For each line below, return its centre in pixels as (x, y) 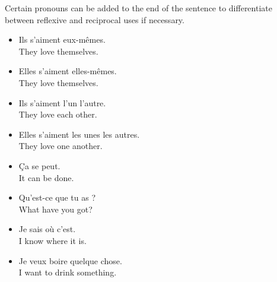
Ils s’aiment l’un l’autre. (62, 102)
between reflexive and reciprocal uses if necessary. (95, 19)
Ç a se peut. (39, 165)
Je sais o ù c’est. (47, 229)
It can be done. (46, 177)
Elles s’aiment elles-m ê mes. (68, 71)
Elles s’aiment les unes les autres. (79, 134)
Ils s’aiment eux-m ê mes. (62, 39)
